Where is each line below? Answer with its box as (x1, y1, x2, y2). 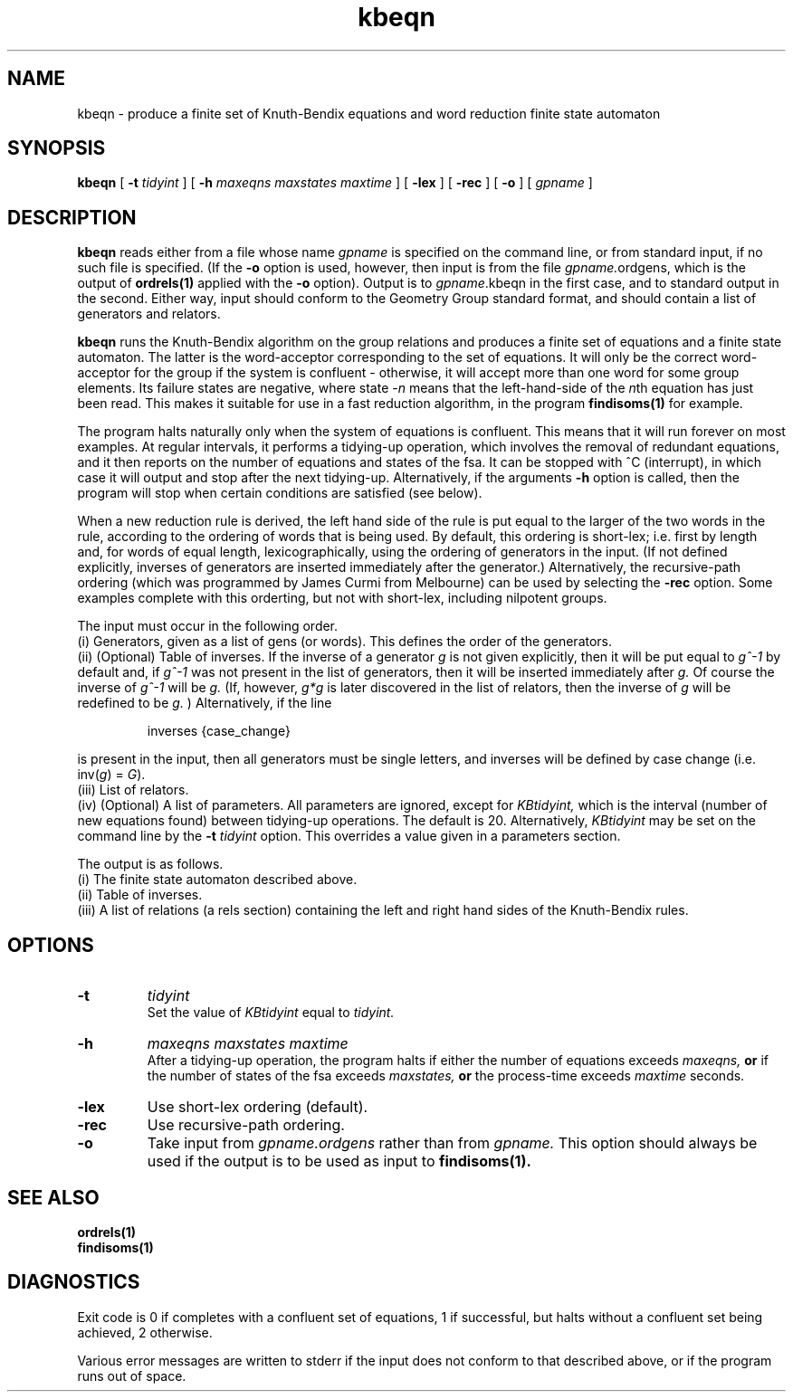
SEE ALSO (7, 1185, 100, 1209)
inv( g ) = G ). (77, 766, 146, 783)
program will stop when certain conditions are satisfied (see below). (77, 485, 482, 501)
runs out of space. (77, 1367, 186, 1384)
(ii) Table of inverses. (77, 887, 203, 903)
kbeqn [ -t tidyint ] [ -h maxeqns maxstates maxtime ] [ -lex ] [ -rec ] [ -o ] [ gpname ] (77, 175, 593, 191)
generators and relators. (77, 306, 221, 322)
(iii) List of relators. (77, 782, 189, 798)
